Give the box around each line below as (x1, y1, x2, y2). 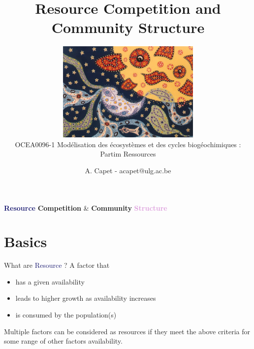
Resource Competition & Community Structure (4, 202, 167, 213)
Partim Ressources (100, 149, 156, 159)
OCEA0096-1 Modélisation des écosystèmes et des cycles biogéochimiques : (15, 139, 241, 149)
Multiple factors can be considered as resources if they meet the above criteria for (4, 326, 250, 336)
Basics (4, 231, 47, 252)
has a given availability (15, 276, 85, 286)
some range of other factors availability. (4, 336, 123, 346)
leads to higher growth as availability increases (15, 293, 156, 303)
